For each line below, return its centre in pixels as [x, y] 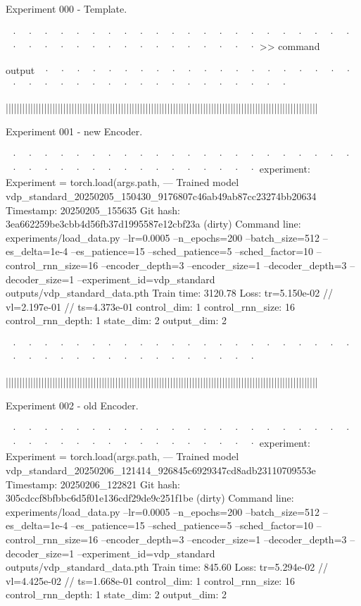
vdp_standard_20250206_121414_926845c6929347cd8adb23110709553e [161, 470]
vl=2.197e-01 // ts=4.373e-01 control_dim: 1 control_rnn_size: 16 [150, 306]
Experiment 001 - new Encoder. [74, 131]
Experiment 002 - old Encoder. [72, 405]
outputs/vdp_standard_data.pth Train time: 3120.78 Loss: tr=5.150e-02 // [170, 293]
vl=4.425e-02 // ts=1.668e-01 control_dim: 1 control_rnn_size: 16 [150, 580]
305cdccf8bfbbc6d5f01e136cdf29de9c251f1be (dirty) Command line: [150, 498]
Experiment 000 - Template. [66, 8]
